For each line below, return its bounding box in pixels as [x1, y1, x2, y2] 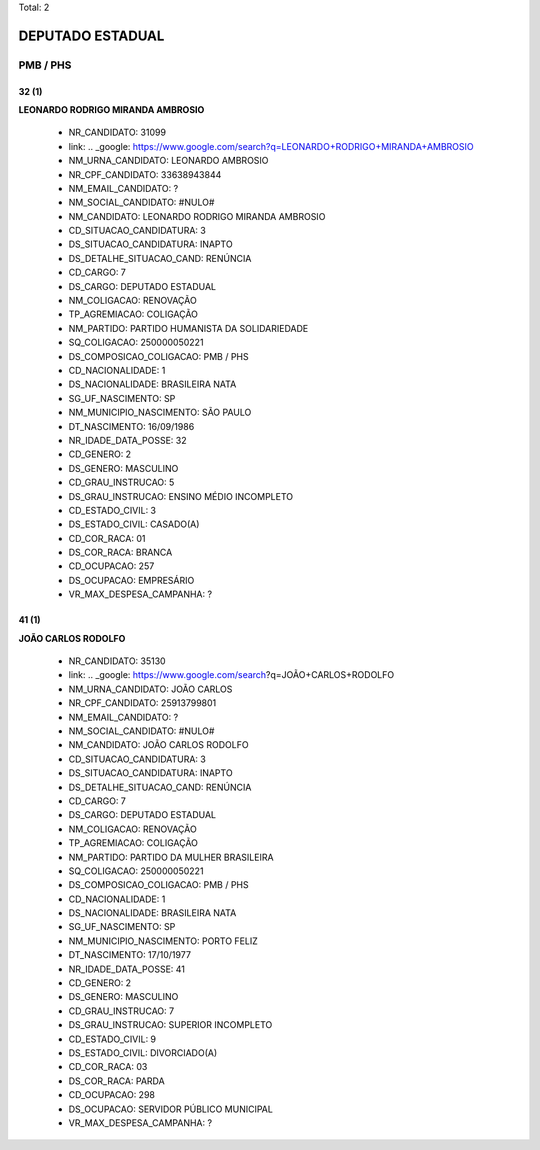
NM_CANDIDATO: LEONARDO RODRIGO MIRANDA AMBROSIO [68, 210, 326, 222]
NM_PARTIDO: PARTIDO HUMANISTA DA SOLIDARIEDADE [68, 322, 309, 334]
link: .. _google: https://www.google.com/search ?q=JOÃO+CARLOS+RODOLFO [68, 669, 395, 681]
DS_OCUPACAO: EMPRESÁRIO [68, 574, 195, 586]
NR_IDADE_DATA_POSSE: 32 [68, 434, 187, 446]
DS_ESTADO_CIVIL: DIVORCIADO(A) [68, 1046, 218, 1059]
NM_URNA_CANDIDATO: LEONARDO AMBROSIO [68, 155, 269, 167]
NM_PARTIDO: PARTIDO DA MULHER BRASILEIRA [68, 851, 274, 863]
